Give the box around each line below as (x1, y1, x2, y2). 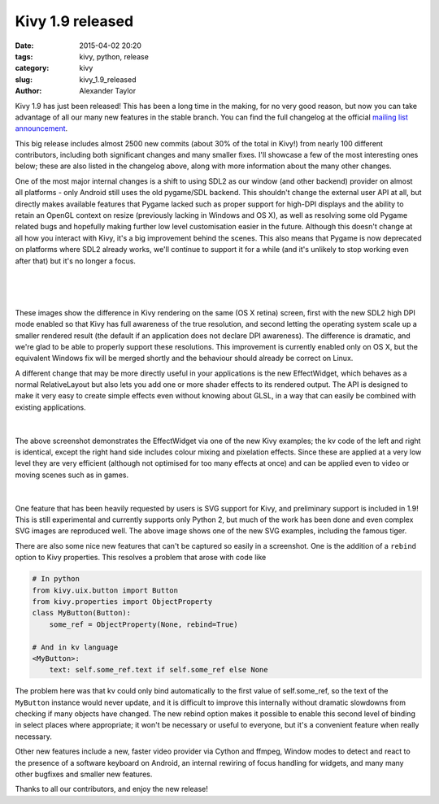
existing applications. (15, 402, 86, 412)
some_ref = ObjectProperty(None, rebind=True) (49, 619, 239, 629)
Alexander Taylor (79, 86, 137, 96)
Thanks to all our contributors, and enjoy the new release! (15, 784, 209, 794)
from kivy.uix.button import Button (32, 585, 179, 595)
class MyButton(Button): (32, 608, 132, 618)
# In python (32, 574, 80, 584)
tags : (15, 51, 33, 61)
